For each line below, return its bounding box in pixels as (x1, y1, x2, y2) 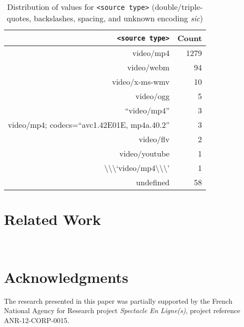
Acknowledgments (4, 267, 128, 287)
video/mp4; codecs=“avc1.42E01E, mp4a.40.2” (8, 119, 170, 130)
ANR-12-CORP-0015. (4, 315, 70, 326)
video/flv (138, 133, 170, 145)
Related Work (4, 209, 101, 229)
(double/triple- (152, 1, 203, 12)
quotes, (6, 12, 32, 24)
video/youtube (119, 148, 170, 159)
